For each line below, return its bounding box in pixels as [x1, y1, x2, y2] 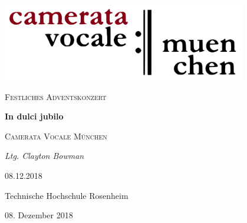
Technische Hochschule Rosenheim [5, 189, 129, 201]
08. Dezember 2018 [5, 209, 73, 221]
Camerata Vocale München [5, 129, 107, 142]
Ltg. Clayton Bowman [5, 149, 84, 162]
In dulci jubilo [5, 110, 64, 122]
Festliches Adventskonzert [5, 90, 107, 102]
